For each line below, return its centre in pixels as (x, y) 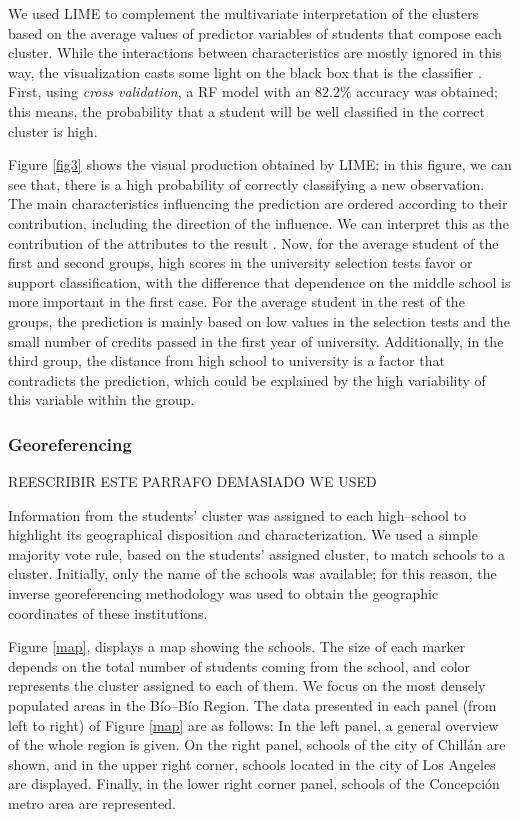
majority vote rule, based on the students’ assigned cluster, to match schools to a (256, 553)
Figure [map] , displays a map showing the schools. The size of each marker (237, 646)
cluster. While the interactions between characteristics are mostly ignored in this (255, 52)
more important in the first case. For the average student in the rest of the (236, 301)
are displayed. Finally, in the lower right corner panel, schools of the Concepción (254, 783)
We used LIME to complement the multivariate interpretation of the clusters (243, 13)
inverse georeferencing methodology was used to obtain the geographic (223, 593)
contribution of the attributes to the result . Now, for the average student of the (253, 242)
